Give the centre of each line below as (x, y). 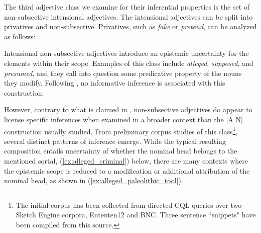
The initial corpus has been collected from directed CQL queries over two (129, 205)
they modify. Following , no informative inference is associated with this (115, 83)
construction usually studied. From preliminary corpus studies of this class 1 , (121, 130)
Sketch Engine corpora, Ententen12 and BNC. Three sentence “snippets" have (136, 215)
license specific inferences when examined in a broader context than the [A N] (123, 119)
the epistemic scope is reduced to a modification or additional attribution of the (127, 170)
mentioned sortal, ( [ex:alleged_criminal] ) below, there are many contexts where (126, 160)
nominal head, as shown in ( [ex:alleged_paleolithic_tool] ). (94, 180)
